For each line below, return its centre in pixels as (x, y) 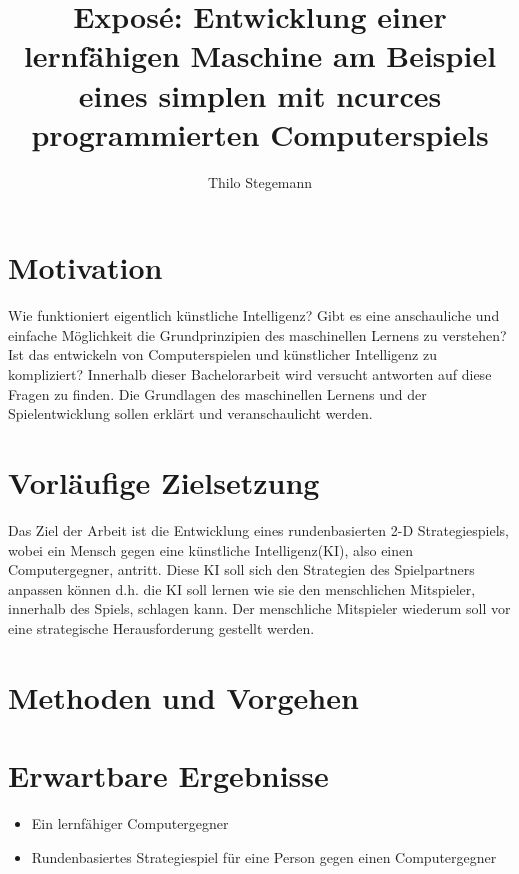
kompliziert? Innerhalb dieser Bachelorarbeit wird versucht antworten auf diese (250, 374)
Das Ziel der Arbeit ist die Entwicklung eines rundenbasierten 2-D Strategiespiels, (258, 529)
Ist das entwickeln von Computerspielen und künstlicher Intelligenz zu (222, 354)
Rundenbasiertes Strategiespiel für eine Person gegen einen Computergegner (264, 856)
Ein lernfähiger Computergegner (130, 822)
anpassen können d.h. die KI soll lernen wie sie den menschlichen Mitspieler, (242, 588)
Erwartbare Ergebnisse (168, 775)
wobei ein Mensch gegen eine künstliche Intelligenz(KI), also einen (211, 549)
